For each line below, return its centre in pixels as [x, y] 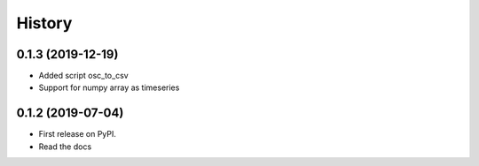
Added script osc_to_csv [83, 76]
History [44, 23]
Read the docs [65, 147]
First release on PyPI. [78, 134]
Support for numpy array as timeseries [109, 87]
